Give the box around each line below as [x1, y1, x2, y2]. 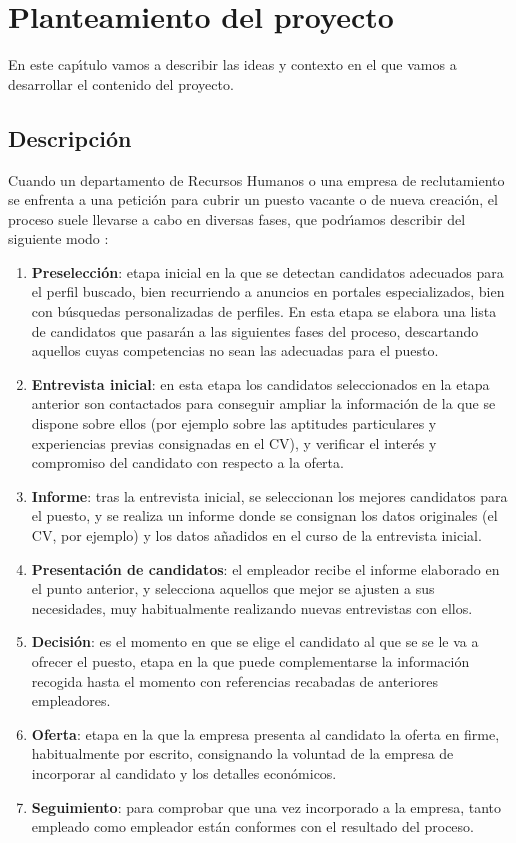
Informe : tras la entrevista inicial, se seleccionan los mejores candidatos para [31, 485, 508, 506]
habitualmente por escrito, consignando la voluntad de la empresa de [31, 743, 454, 764]
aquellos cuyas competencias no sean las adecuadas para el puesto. [31, 340, 439, 361]
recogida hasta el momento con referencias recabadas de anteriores [31, 670, 438, 691]
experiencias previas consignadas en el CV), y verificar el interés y [31, 432, 437, 453]
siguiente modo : [8, 228, 109, 249]
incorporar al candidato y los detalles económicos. [31, 762, 337, 783]
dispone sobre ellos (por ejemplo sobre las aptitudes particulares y [31, 413, 437, 434]
